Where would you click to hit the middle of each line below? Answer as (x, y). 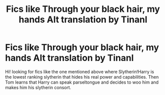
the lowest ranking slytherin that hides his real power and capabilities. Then (82, 77)
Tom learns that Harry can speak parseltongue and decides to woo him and (82, 82)
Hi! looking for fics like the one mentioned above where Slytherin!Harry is (80, 71)
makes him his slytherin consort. (38, 87)
